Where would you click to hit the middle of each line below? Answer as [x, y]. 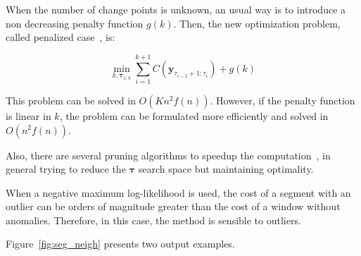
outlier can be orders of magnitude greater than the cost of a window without [173, 206]
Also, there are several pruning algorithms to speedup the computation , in [168, 155]
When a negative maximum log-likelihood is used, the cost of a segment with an [178, 192]
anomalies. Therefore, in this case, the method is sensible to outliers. [153, 220]
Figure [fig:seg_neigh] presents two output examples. [120, 244]
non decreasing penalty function [75, 23]
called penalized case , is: [61, 37]
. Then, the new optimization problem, [257, 23]
